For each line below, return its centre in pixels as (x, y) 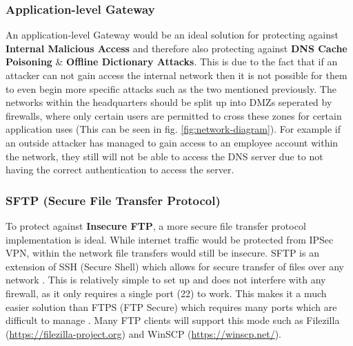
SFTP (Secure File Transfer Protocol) (113, 200)
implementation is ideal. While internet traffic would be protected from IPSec (170, 239)
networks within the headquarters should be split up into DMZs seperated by (169, 102)
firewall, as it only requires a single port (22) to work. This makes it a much (166, 293)
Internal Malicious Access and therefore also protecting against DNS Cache (176, 48)
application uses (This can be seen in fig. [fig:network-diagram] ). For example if (173, 129)
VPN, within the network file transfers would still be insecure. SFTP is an (162, 253)
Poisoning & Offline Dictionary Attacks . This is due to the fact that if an (172, 62)
